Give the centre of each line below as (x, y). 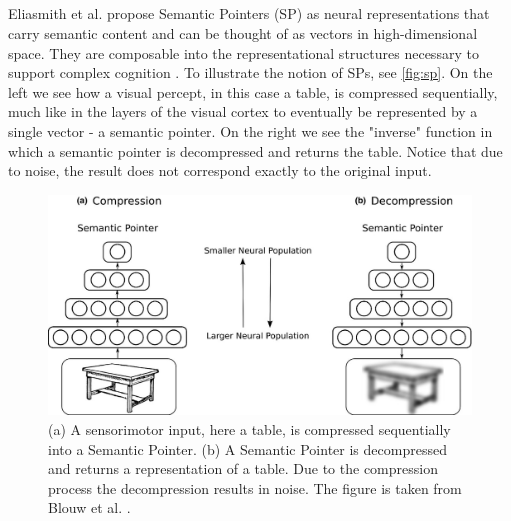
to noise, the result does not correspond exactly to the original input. (220, 170)
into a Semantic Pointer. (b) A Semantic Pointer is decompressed (247, 448)
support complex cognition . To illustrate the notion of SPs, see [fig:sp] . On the (250, 72)
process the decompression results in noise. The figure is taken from (255, 487)
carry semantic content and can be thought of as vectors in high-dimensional (243, 32)
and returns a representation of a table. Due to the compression (243, 468)
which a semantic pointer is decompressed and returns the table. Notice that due (255, 150)
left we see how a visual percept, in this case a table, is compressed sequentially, (253, 91)
